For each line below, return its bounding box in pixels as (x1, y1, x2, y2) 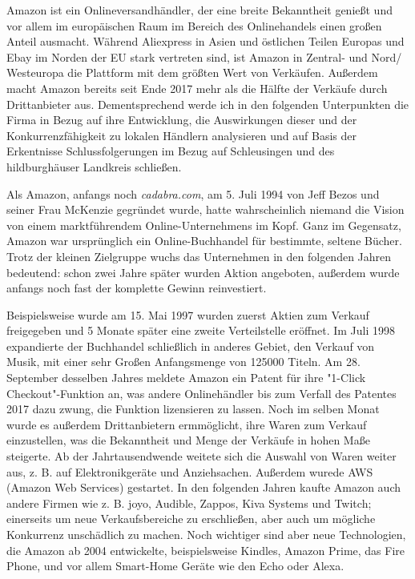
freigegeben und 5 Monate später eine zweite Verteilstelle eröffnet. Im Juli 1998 (6, 322, 396, 339)
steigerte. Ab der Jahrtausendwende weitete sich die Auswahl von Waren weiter (6, 448, 397, 464)
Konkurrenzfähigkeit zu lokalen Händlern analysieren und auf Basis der (6, 127, 357, 143)
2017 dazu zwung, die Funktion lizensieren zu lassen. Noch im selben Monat (6, 400, 380, 417)
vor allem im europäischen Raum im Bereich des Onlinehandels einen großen (6, 17, 382, 34)
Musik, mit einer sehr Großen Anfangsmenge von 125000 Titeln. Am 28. (6, 353, 361, 370)
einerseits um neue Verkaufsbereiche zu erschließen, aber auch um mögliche (6, 510, 376, 527)
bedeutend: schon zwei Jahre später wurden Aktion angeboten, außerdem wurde (6, 263, 400, 280)
